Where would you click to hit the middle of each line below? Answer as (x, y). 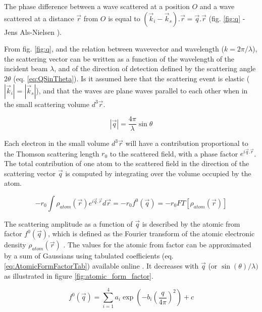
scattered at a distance (39, 18)
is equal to (124, 18)
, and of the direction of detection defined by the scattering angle (155, 68)
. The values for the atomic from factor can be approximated (157, 245)
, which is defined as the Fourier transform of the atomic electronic (151, 233)
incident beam (26, 68)
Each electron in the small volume (57, 143)
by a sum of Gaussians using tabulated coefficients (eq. (89, 256)
